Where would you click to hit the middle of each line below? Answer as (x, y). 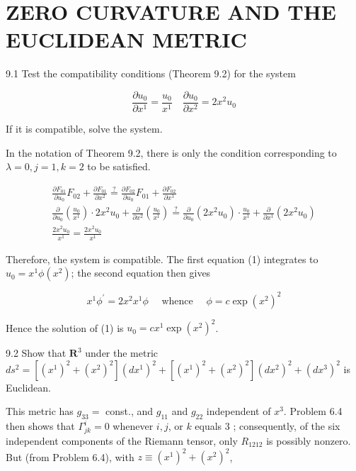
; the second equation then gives (141, 273)
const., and (130, 411)
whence (177, 301)
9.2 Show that (36, 353)
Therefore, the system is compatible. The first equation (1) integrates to (162, 259)
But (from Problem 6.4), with (70, 456)
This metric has (40, 411)
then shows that (40, 426)
